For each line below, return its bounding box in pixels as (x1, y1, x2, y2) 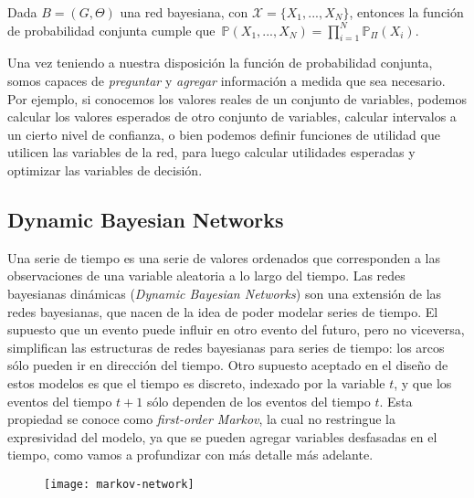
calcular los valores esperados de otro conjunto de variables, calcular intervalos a (7, 107, 457, 126)
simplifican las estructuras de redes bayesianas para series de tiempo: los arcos (7, 337, 445, 356)
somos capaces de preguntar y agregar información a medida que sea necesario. (7, 70, 446, 90)
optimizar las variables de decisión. (7, 160, 203, 179)
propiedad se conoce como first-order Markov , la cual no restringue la (7, 409, 396, 429)
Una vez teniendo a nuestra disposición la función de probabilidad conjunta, (7, 53, 433, 72)
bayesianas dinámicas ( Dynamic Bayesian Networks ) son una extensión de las (7, 283, 442, 302)
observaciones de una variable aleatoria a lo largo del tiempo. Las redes (7, 266, 406, 285)
